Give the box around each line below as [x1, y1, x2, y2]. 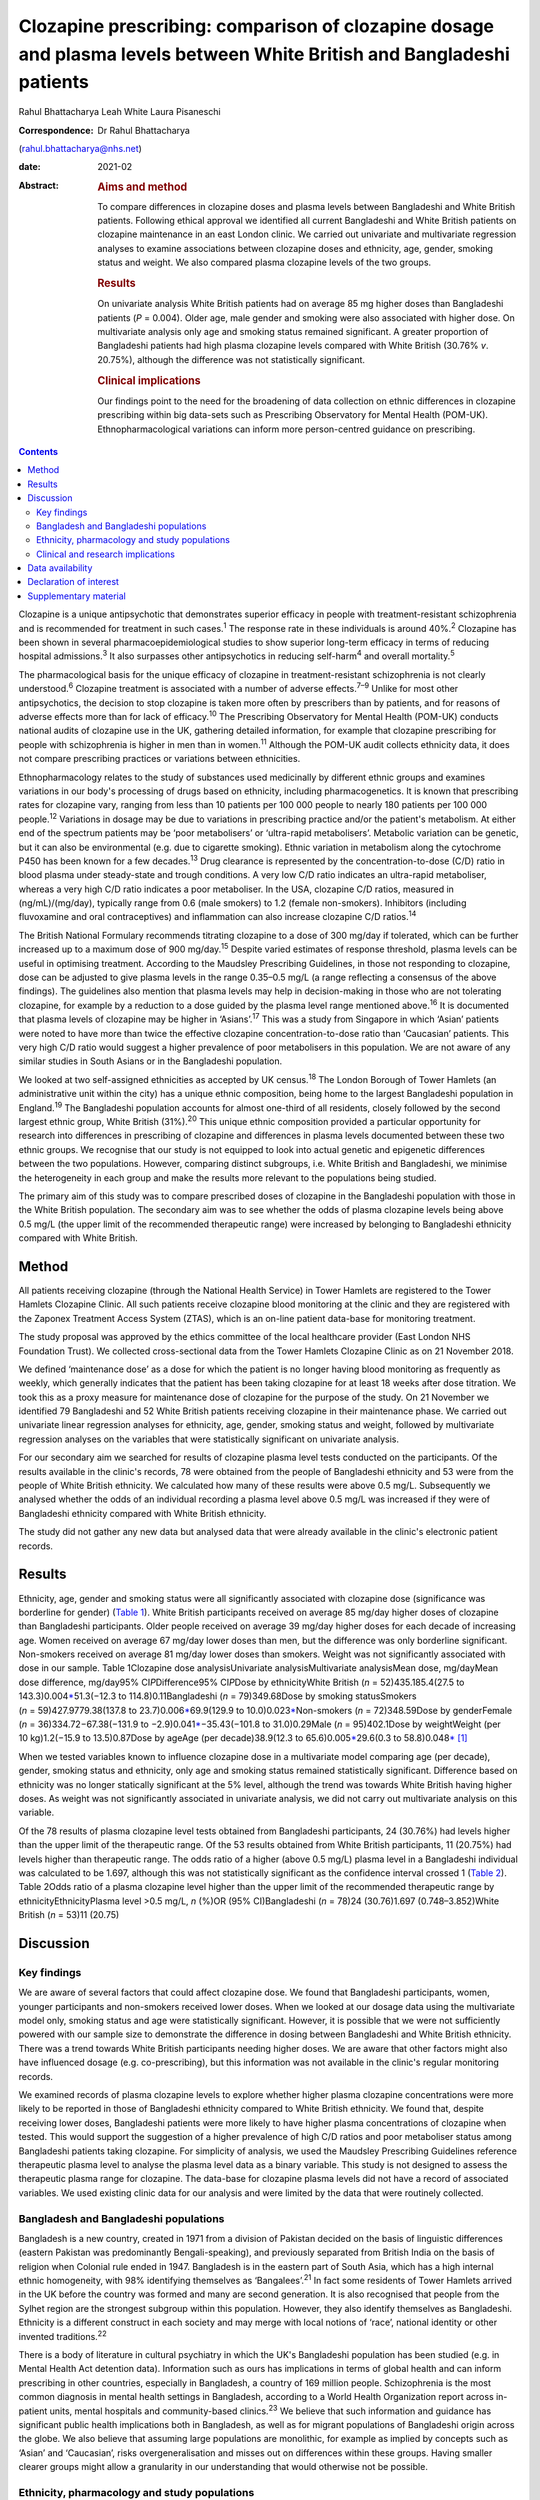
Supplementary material [27, 590, 127, 602]
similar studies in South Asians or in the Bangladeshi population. [18, 1055, 283, 1067]
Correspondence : [18, 124, 94, 136]
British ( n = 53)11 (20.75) [18, 1909, 120, 1921]
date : [18, 161, 41, 173]
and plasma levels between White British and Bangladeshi [18, 43, 510, 65]
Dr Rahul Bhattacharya [97, 124, 190, 136]
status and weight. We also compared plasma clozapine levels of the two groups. [97, 256, 432, 269]
